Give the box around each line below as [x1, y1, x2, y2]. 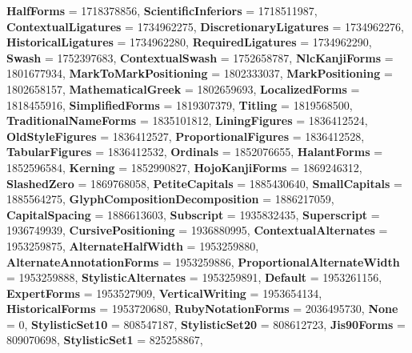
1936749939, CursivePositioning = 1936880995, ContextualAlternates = [6, 222, 388, 239]
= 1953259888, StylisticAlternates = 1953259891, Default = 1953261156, [6, 269, 382, 286]
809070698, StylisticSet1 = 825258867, [6, 331, 203, 348]
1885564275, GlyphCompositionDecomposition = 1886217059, [6, 191, 334, 207]
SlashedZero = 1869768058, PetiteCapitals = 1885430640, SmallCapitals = [6, 174, 402, 191]
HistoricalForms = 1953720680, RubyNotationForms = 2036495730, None [6, 300, 398, 317]
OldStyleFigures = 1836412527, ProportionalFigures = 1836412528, [6, 127, 365, 144]
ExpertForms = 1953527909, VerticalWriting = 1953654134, [6, 284, 322, 301]
